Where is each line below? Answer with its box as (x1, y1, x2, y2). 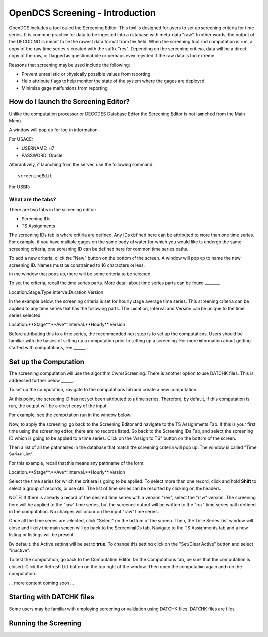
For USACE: (9, 136, 33, 142)
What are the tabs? (9, 196, 56, 203)
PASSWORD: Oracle (21, 152, 63, 158)
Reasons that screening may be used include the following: (9, 62, 130, 68)
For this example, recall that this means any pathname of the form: (9, 460, 145, 466)
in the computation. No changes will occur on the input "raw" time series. (9, 509, 159, 515)
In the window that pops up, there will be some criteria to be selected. (9, 271, 152, 277)
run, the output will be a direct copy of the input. (9, 403, 108, 409)
